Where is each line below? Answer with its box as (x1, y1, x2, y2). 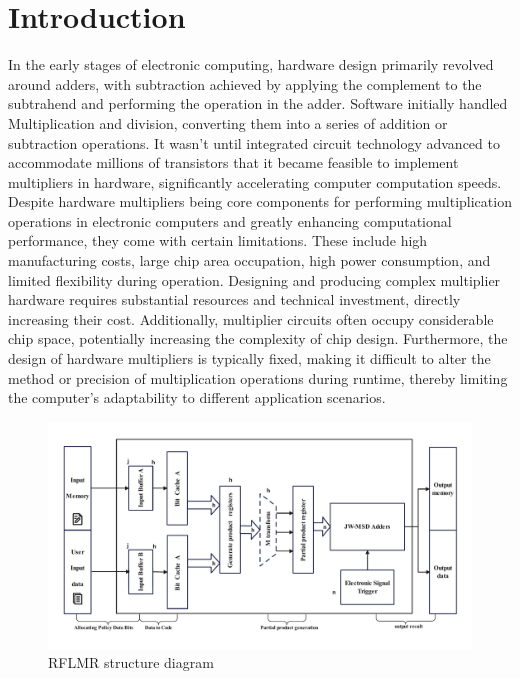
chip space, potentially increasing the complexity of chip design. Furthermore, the (8, 328, 508, 349)
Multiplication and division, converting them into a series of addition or (8, 112, 448, 133)
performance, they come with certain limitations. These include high (8, 230, 428, 251)
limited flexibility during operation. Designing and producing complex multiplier (8, 269, 501, 290)
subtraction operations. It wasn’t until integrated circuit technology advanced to (8, 132, 500, 153)
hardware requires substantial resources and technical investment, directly (8, 289, 461, 310)
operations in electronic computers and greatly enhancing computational (8, 210, 452, 231)
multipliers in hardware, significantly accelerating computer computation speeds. (8, 171, 502, 192)
